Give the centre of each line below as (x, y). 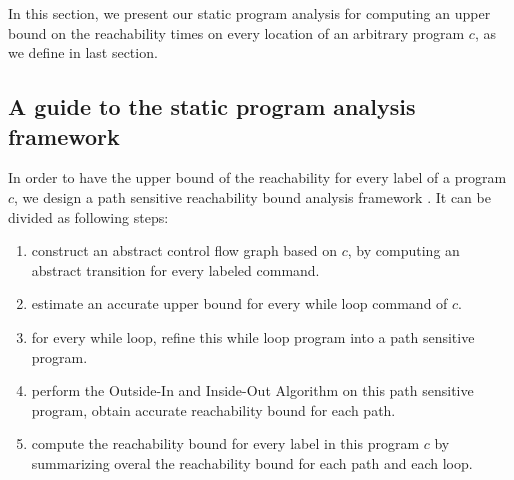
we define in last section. (83, 52)
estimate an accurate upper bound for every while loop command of (239, 303)
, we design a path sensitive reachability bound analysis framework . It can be (252, 196)
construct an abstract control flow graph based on (184, 250)
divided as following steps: (88, 216)
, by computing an (403, 250)
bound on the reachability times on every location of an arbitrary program (236, 32)
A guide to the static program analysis (212, 106)
